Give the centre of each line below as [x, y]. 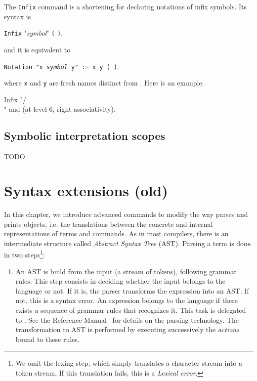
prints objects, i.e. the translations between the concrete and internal [108, 224]
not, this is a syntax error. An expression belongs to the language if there [127, 300]
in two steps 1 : [24, 254]
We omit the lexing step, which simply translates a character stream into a [129, 363]
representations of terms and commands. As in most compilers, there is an [116, 233]
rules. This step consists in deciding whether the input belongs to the [120, 281]
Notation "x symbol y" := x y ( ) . [62, 66]
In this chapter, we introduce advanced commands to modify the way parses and [126, 214]
